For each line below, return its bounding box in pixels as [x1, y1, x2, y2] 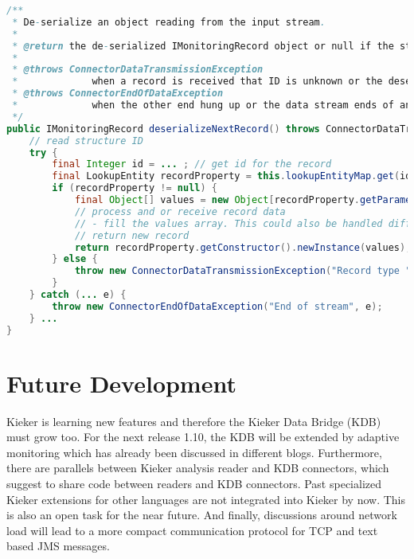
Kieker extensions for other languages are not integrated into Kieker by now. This [6, 491, 406, 507]
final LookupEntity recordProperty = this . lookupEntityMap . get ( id [52, 170, 412, 182]
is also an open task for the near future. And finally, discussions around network [6, 506, 397, 523]
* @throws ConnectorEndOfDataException [12, 88, 224, 100]
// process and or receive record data [74, 205, 286, 217]
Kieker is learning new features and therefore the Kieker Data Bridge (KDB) [6, 412, 381, 429]
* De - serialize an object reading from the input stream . [12, 16, 326, 28]
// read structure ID [29, 135, 143, 147]
